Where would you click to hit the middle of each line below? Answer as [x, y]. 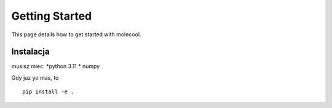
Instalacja [30, 52]
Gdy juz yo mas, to [35, 77]
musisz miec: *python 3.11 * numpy [56, 66]
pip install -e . [48, 92]
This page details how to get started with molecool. [76, 34]
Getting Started [52, 16]
